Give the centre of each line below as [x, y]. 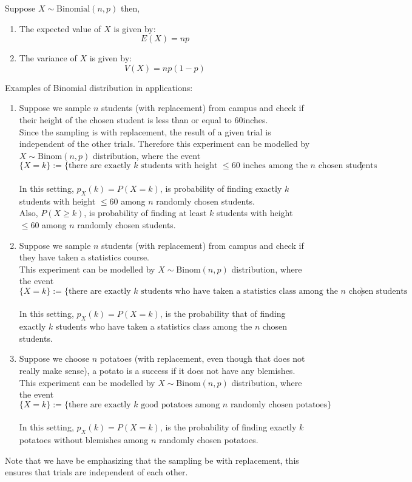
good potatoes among [181, 405]
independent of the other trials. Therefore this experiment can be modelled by [164, 144]
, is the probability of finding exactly [228, 427]
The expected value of [60, 28]
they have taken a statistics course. [84, 257]
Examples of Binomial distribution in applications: [99, 87]
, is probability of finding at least [145, 213]
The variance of [48, 58]
